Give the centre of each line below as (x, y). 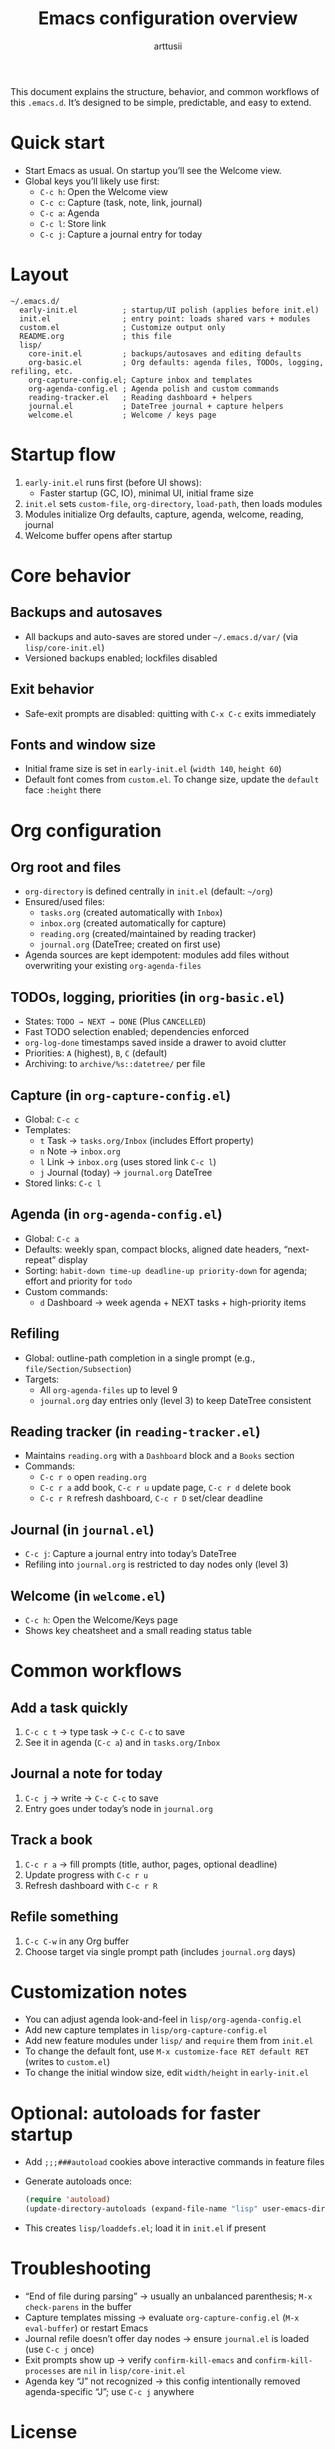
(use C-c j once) (59, 2349)
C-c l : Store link (73, 223)
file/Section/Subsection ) (78, 1368)
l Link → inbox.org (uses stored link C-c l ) (128, 1161)
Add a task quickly (69, 1707)
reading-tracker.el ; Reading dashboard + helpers (140, 397)
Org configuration (86, 830)
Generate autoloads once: (78, 2181)
